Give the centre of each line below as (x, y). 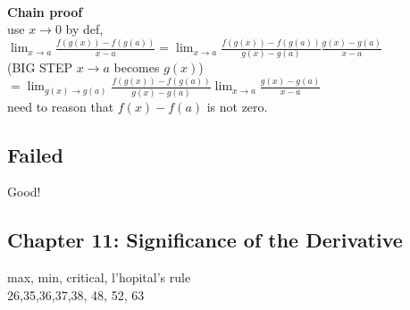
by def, (84, 29)
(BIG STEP (40, 67)
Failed (35, 154)
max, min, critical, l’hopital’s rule (99, 277)
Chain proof (45, 11)
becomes (137, 67)
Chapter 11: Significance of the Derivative (205, 240)
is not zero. (237, 106)
